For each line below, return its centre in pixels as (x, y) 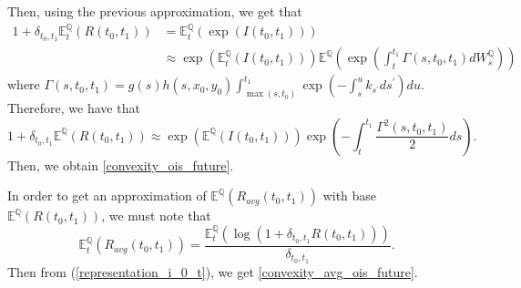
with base (350, 195)
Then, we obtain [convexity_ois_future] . (121, 165)
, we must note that (156, 216)
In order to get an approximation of (107, 195)
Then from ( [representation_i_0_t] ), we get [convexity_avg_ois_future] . (213, 271)
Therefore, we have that (74, 108)
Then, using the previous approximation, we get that (155, 11)
